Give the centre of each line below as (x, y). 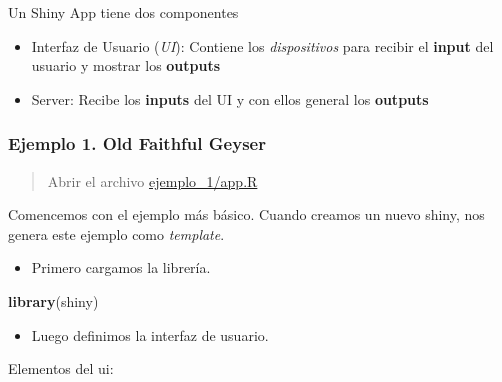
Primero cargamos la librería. (121, 267)
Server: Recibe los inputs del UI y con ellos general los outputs (230, 98)
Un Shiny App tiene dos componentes (123, 12)
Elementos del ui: (61, 368)
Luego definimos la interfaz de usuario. (150, 334)
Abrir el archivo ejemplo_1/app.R (152, 180)
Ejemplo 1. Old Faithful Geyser (137, 143)
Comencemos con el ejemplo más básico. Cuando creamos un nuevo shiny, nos (246, 214)
